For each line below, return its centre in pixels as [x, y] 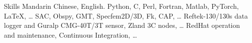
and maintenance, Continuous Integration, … [71, 34]
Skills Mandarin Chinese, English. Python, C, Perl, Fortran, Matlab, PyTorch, [121, 6]
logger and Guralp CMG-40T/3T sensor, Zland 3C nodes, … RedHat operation [122, 25]
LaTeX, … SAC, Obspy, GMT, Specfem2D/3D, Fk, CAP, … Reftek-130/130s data [126, 15]
